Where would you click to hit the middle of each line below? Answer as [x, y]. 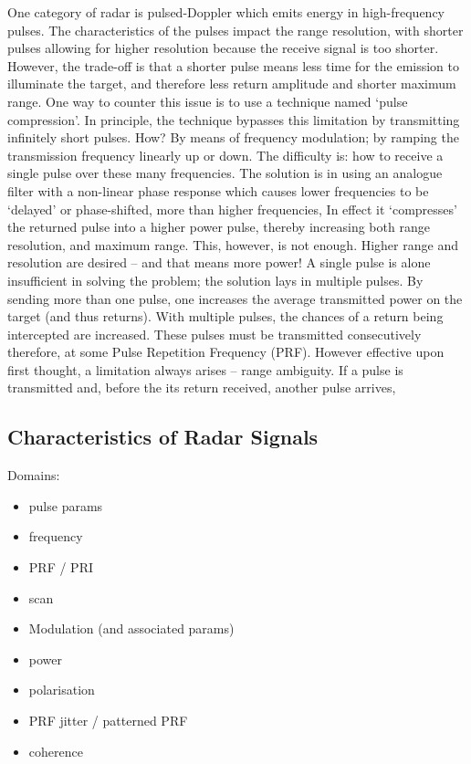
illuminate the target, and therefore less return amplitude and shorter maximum [232, 84]
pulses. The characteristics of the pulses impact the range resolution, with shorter [235, 30]
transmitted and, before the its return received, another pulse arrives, [202, 387]
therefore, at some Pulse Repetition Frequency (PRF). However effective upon [226, 352]
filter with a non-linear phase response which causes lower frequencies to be [218, 190]
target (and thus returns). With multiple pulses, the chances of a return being [225, 316]
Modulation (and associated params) [131, 628]
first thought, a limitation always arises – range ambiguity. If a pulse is [205, 369]
